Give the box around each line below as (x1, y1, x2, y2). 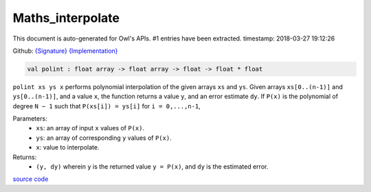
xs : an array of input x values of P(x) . (36, 124, 145, 132)
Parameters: (12, 115, 47, 123)
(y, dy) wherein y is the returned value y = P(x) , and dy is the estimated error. (36, 163, 269, 171)
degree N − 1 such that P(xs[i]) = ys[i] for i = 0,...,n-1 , (12, 101, 201, 110)
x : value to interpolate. (36, 143, 100, 152)
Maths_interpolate (12, 10, 120, 25)
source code (12, 175, 49, 183)
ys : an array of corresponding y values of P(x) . (36, 134, 172, 142)
